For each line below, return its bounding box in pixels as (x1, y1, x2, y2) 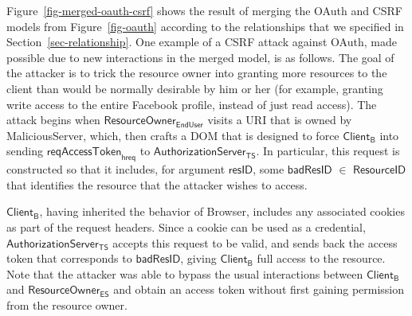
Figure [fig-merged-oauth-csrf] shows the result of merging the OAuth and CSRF (6, 2, 402, 18)
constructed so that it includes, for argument (6, 161, 226, 178)
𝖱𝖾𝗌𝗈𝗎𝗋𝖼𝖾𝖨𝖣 (353, 165, 406, 177)
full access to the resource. (257, 250, 386, 267)
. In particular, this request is (256, 142, 400, 159)
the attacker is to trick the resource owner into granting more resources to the (6, 64, 387, 81)
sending (6, 142, 43, 159)
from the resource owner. (6, 296, 128, 313)
